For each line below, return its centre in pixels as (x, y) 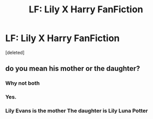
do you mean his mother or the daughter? (73, 68)
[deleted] (15, 52)
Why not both (23, 83)
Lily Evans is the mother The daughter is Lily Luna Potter (77, 111)
